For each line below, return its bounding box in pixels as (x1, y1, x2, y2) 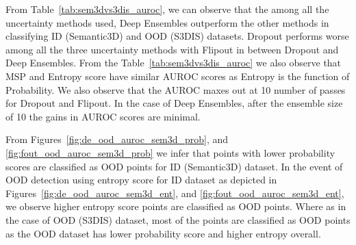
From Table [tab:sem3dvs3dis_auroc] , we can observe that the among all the (5, 2, 329, 16)
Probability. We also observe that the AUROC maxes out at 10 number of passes (5, 82, 346, 96)
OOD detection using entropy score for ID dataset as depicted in (5, 172, 277, 187)
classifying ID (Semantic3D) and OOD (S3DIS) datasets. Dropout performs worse (5, 29, 349, 43)
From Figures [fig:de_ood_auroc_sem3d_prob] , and (5, 132, 229, 146)
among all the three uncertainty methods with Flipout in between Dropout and (5, 42, 339, 56)
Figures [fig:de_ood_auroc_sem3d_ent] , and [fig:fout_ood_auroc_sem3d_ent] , (5, 185, 344, 200)
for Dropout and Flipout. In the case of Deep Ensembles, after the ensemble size (5, 96, 343, 110)
